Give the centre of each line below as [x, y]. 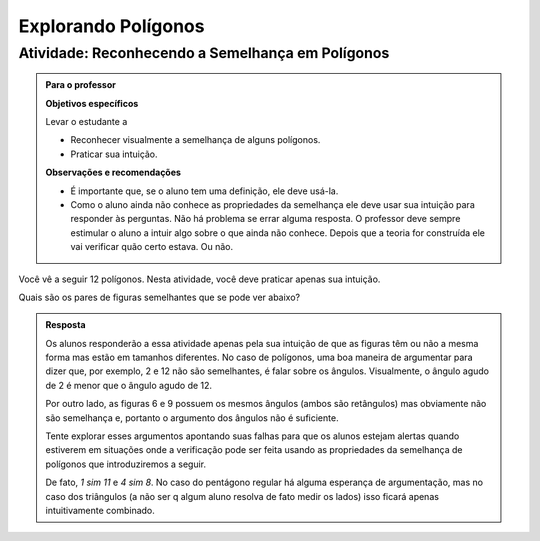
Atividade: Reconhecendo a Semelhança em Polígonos [204, 53]
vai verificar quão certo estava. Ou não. [152, 247]
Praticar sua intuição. [114, 154]
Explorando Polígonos [111, 26]
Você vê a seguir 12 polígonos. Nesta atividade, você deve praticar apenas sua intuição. [199, 279]
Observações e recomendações [113, 172]
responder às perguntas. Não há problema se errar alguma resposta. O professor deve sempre [265, 219]
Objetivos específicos [92, 103]
